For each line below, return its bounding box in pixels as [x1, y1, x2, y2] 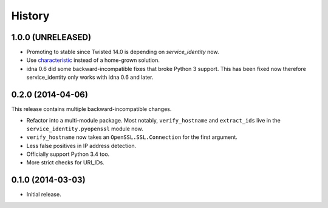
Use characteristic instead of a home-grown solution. [26, 56, 160, 64]
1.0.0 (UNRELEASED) [11, 32, 91, 42]
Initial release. [26, 191, 61, 198]
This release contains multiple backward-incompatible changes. [11, 106, 172, 113]
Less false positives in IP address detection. [26, 142, 137, 149]
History [11, 9, 50, 22]
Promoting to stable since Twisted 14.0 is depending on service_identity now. [26, 49, 219, 56]
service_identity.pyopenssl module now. [26, 125, 143, 132]
